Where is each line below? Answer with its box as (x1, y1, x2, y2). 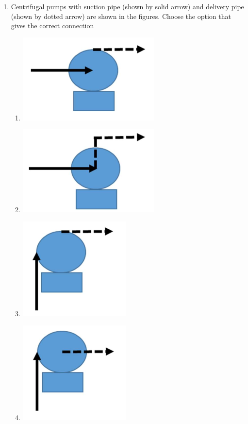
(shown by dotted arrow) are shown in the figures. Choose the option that (11, 11, 231, 21)
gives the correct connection (11, 20, 94, 31)
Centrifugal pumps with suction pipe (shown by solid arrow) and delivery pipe (11, 1, 244, 11)
